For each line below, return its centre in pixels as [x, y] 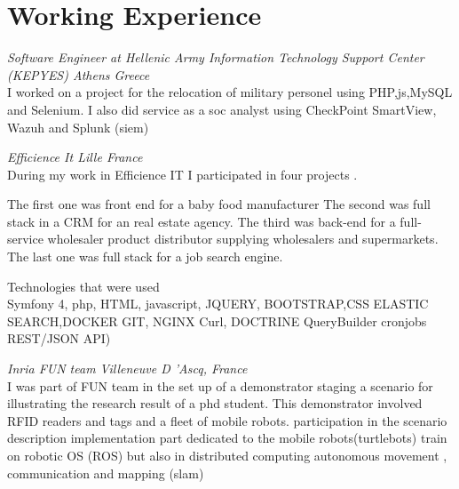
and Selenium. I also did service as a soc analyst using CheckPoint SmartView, [222, 109]
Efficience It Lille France [75, 157]
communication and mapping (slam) [106, 473]
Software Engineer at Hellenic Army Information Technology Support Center [216, 57]
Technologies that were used [83, 286]
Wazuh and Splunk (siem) [78, 127]
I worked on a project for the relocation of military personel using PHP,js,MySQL [230, 92]
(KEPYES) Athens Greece [79, 74]
